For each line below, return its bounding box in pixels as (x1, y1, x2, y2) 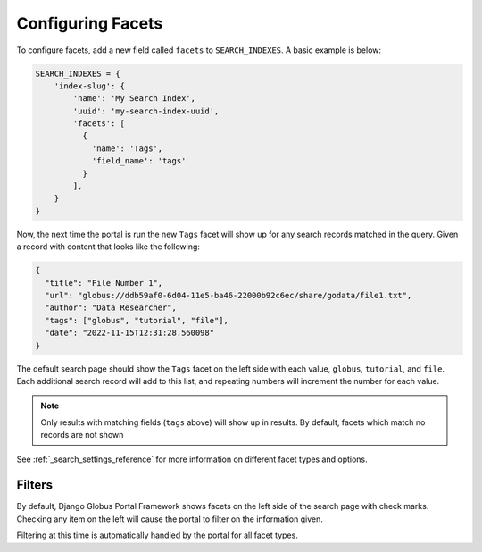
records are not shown (40, 430, 124, 440)
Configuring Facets (16, 13, 163, 33)
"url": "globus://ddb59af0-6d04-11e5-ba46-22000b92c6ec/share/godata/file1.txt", (45, 290, 412, 300)
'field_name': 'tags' (91, 156, 187, 166)
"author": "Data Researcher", (45, 303, 178, 313)
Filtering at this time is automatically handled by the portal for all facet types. (16, 530, 298, 540)
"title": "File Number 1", (45, 278, 163, 288)
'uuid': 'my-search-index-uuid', (72, 105, 220, 116)
